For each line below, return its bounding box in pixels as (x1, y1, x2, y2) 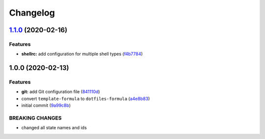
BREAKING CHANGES (9, 115, 62, 121)
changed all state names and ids (21, 125, 87, 131)
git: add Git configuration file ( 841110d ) (21, 89, 100, 95)
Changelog (9, 7, 55, 18)
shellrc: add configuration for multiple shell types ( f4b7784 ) (21, 51, 143, 57)
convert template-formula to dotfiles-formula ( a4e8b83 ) (21, 96, 150, 101)
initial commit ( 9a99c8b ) (21, 102, 71, 108)
